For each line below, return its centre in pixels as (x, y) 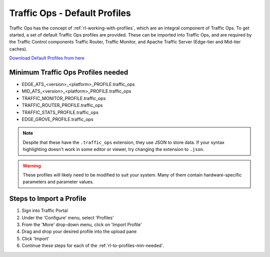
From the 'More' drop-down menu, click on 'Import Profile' (82, 224)
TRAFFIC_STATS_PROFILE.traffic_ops (60, 112)
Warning (32, 165)
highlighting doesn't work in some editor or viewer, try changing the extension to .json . (113, 149)
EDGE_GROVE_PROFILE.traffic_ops (57, 119)
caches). (18, 49)
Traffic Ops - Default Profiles (70, 13)
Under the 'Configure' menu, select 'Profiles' (68, 217)
